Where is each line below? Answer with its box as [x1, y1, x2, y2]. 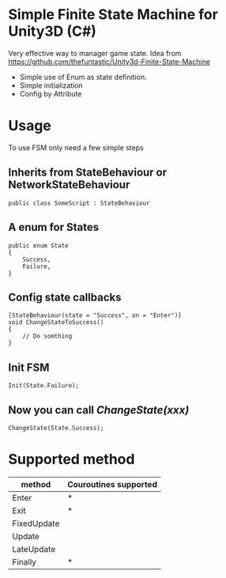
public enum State [8, 241, 69, 250]
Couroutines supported [66, 478, 158, 489]
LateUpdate [12, 543, 56, 554]
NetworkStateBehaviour [8, 178, 130, 191]
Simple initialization [19, 81, 83, 90]
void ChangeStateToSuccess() [8, 319, 104, 327]
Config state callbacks [8, 290, 122, 304]
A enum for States [8, 221, 100, 234]
